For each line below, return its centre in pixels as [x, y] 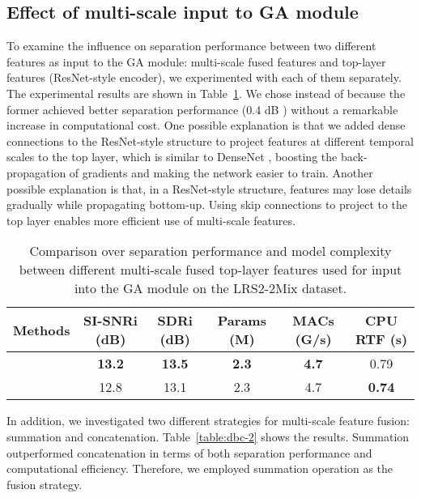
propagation [36, 172]
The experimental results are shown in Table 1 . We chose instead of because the [206, 93]
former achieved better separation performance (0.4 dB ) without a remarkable [202, 109]
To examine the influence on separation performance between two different [191, 46]
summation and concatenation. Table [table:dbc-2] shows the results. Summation [208, 436]
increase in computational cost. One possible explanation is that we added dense [206, 125]
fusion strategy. [45, 484]
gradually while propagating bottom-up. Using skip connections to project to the [207, 204]
